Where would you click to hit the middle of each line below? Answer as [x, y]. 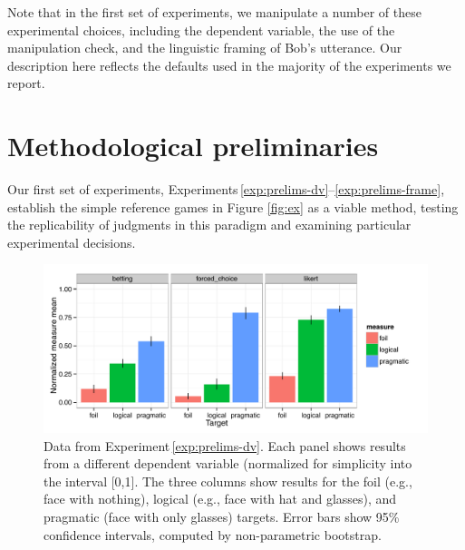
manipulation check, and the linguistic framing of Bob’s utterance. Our [205, 48]
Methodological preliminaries [193, 146]
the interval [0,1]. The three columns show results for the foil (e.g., [228, 481]
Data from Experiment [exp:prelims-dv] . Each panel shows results [225, 445]
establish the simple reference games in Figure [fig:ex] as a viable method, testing [233, 206]
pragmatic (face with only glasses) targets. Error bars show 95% [222, 516]
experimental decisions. [72, 242]
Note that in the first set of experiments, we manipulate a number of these [214, 12]
